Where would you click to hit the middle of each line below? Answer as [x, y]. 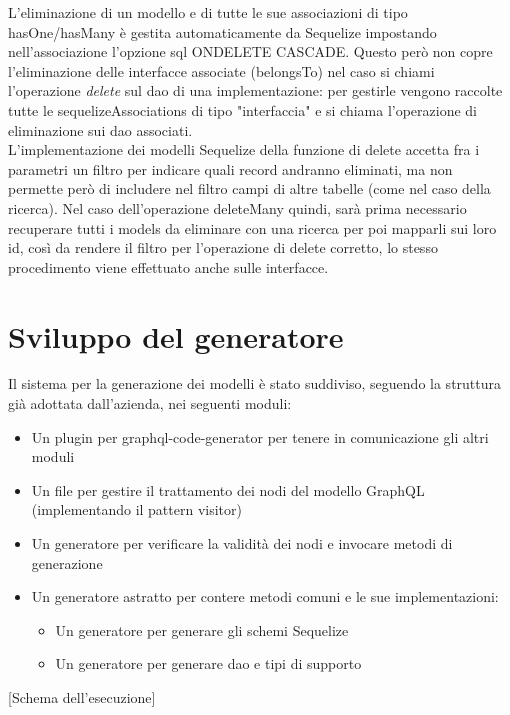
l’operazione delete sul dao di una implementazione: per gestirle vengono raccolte [255, 90]
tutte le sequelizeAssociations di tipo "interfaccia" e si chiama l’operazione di [243, 109]
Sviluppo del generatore [176, 335]
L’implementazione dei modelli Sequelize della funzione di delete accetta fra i [244, 149]
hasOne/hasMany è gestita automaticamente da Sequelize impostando [222, 31]
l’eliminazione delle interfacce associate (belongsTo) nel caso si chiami [221, 70]
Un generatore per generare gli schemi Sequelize [202, 629]
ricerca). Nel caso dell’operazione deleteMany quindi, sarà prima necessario [237, 207]
